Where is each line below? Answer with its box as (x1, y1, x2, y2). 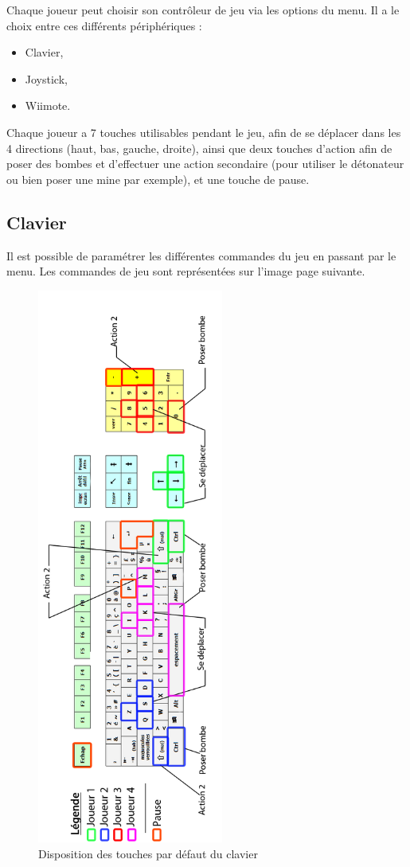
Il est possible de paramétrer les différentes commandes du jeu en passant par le (6, 247, 396, 264)
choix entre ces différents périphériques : (6, 17, 202, 33)
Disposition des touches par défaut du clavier (38, 845, 258, 861)
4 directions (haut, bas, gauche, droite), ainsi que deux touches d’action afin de (6, 139, 392, 156)
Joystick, (25, 70, 68, 87)
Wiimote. (25, 97, 71, 114)
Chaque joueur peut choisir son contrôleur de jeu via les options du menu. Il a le (6, 2, 400, 18)
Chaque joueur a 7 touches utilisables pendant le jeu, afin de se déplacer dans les (6, 123, 401, 140)
